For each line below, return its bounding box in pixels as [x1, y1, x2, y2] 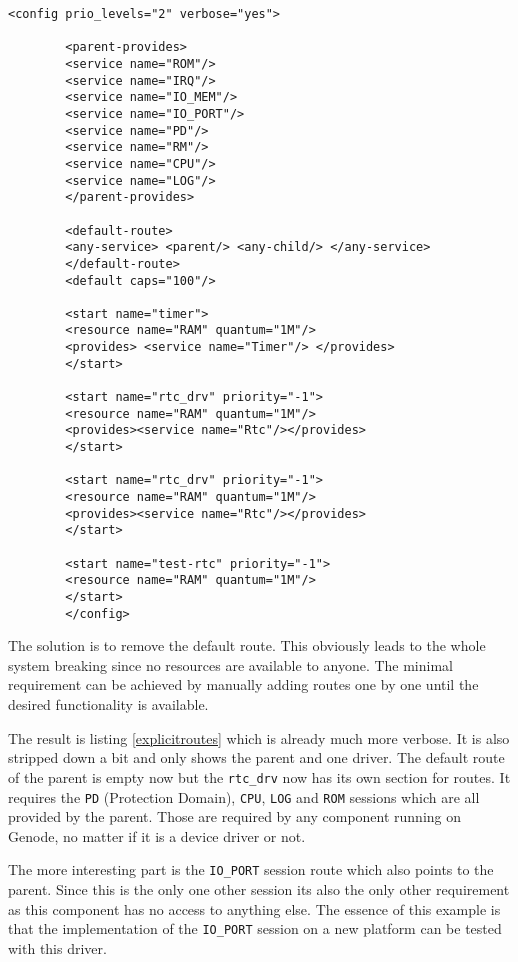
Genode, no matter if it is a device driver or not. [8, 825, 306, 846]
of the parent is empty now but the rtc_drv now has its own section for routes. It [8, 766, 511, 787]
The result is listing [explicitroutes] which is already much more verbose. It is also [8, 727, 510, 748]
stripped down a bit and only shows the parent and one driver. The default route [8, 747, 505, 768]
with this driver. [8, 937, 107, 958]
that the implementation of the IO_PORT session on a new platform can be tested [8, 918, 502, 939]
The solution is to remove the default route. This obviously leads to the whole [8, 635, 486, 656]
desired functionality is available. [8, 694, 209, 715]
